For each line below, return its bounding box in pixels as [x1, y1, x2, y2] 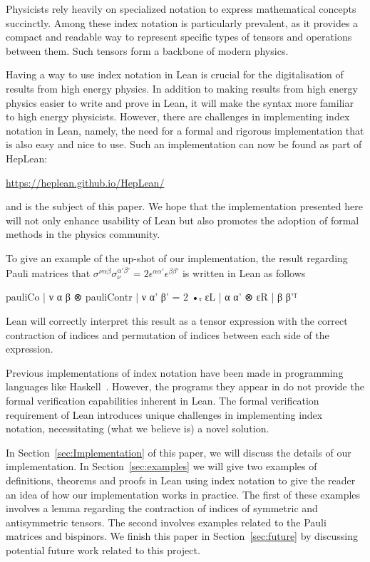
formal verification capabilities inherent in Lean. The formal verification [6, 393, 319, 407]
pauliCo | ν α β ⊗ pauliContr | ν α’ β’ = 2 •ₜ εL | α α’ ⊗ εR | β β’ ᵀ [6, 289, 297, 304]
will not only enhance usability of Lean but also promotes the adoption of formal [6, 212, 359, 227]
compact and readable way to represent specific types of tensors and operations [6, 29, 352, 44]
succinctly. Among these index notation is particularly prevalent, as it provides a [6, 15, 359, 30]
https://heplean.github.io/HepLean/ [6, 175, 165, 189]
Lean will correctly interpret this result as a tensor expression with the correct [6, 313, 348, 328]
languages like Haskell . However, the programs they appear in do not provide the [6, 379, 364, 394]
